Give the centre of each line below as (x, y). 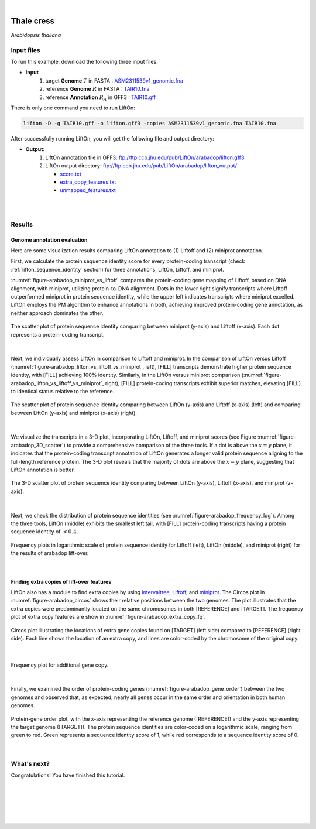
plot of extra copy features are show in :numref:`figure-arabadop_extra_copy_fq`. (108, 617)
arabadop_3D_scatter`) (38, 445)
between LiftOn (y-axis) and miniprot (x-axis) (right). (74, 413)
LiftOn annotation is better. (43, 470)
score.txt (71, 174)
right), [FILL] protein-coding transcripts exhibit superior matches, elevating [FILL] (203, 383)
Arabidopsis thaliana (36, 35)
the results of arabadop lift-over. (50, 553)
